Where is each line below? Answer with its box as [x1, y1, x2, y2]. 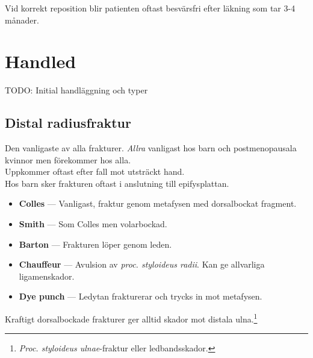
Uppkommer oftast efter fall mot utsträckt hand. [5, 165, 185, 178]
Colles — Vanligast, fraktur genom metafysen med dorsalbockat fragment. [19, 197, 297, 210]
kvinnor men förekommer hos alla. [5, 153, 131, 166]
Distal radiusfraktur [5, 113, 131, 132]
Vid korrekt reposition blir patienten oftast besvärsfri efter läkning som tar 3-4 [5, 2, 296, 14]
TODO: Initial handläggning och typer [5, 84, 148, 96]
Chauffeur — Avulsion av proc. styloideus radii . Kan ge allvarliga [19, 258, 265, 271]
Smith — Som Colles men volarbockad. [19, 218, 167, 230]
